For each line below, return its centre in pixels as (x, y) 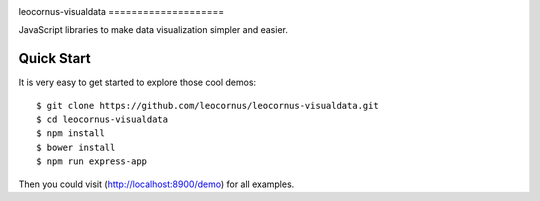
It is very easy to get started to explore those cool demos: (137, 82)
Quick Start (54, 58)
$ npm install (70, 133)
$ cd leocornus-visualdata (102, 119)
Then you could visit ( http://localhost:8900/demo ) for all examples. (156, 184)
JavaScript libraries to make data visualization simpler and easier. (153, 30)
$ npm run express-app (92, 161)
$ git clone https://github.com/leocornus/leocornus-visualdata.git (207, 105)
